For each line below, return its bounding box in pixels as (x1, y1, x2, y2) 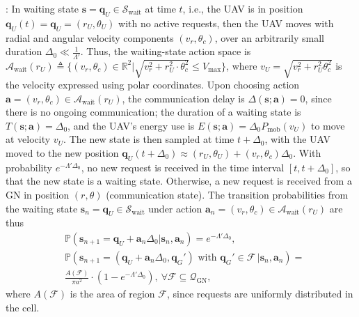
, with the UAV (264, 132, 330, 146)
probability (6, 160, 52, 174)
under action (148, 201, 202, 215)
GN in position (6, 187, 70, 201)
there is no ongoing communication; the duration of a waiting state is (6, 105, 301, 119)
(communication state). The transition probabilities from (106, 187, 349, 201)
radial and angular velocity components (6, 30, 174, 45)
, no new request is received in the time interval (81, 160, 285, 174)
